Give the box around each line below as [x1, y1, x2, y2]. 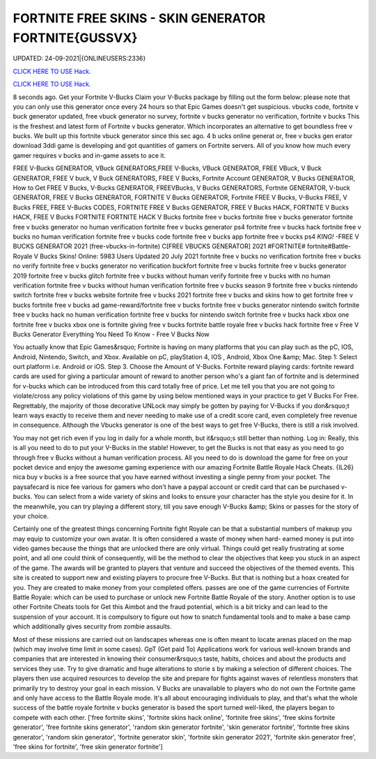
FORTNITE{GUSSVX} [13, 30, 138, 45]
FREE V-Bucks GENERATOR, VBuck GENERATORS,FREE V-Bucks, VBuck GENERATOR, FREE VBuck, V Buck [13, 164, 322, 172]
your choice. [13, 511, 49, 520]
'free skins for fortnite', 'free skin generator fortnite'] [13, 742, 163, 751]
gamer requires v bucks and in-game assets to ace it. [13, 151, 166, 160]
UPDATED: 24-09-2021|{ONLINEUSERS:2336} [13, 54, 146, 63]
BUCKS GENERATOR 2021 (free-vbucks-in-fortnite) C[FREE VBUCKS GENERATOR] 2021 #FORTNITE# [13, 242, 306, 250]
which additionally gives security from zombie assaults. [13, 622, 172, 631]
